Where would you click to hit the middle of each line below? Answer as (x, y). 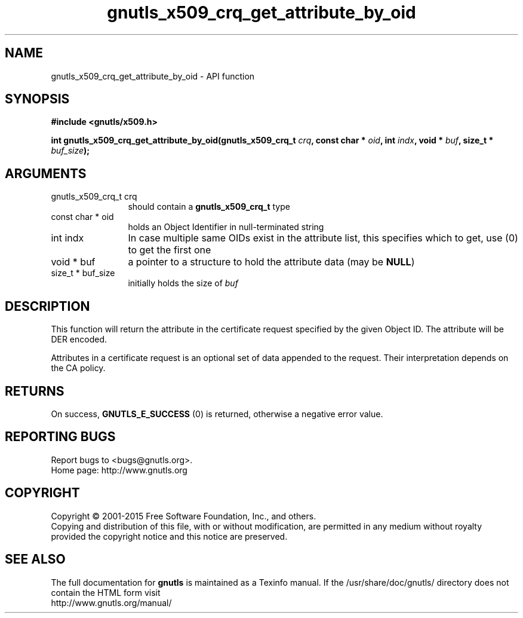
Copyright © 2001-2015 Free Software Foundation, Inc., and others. (184, 516)
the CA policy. (78, 368)
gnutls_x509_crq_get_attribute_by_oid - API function (153, 76)
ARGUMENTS (46, 173)
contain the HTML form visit (106, 592)
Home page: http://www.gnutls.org (119, 470)
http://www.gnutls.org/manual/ (111, 602)
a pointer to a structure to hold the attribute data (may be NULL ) (271, 262)
